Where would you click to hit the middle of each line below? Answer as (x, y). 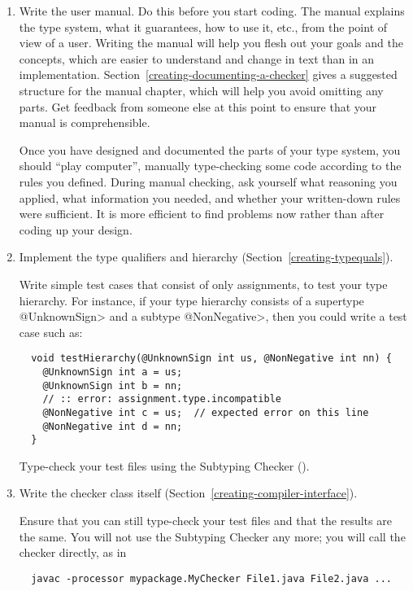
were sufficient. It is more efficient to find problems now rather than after (202, 214)
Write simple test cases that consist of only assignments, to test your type (203, 284)
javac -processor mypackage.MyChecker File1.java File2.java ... (211, 578)
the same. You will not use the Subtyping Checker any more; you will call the (212, 536)
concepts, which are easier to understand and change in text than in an (197, 58)
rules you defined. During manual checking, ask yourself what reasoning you (208, 181)
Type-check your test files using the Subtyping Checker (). (164, 465)
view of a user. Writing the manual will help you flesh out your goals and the (211, 43)
